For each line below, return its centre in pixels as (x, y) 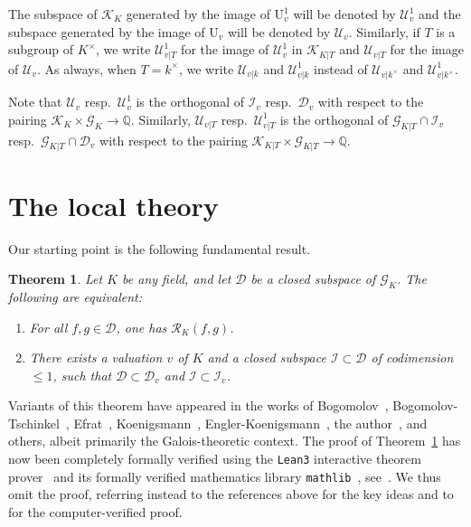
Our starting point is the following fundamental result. (160, 248)
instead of (341, 68)
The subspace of (53, 14)
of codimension (412, 358)
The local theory (113, 205)
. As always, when (86, 68)
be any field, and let (177, 279)
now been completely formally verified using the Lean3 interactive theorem (215, 459)
